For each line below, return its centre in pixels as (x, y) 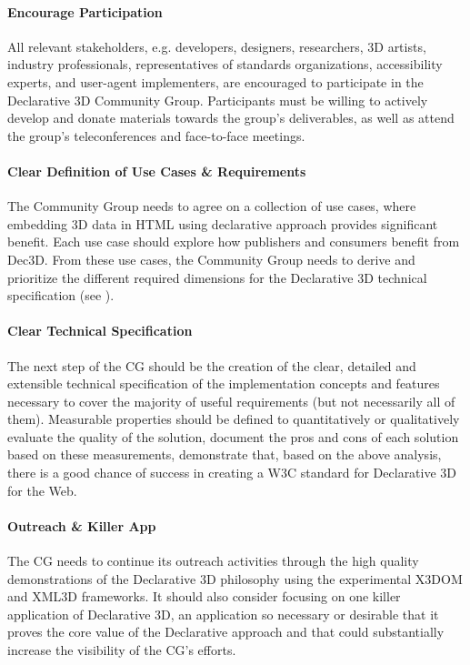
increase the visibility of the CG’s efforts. (122, 650)
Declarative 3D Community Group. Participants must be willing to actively (218, 100)
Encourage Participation (85, 11)
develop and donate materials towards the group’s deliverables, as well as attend (231, 118)
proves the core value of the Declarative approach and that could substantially (226, 632)
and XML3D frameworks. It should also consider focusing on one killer (204, 596)
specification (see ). (61, 295)
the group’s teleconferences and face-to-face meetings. (156, 135)
